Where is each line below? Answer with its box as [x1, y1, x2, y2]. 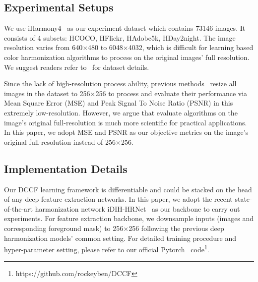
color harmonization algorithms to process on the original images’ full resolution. [4, 52, 250, 62]
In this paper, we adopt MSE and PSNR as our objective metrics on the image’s [4, 127, 249, 137]
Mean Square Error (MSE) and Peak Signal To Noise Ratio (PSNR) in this [4, 98, 233, 108]
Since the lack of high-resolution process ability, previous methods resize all [4, 78, 237, 89]
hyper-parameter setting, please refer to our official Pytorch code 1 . [4, 243, 209, 254]
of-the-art [4, 203, 33, 214]
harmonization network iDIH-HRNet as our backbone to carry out [35, 203, 240, 214]
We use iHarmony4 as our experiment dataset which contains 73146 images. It [4, 23, 246, 33]
